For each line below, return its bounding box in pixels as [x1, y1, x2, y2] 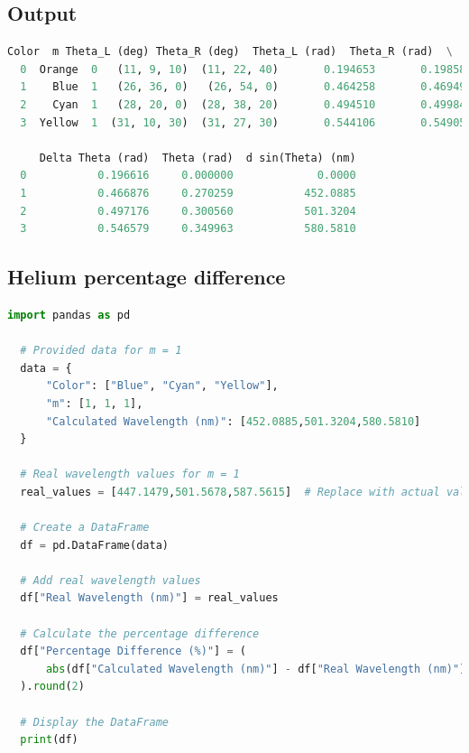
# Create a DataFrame [20, 521, 150, 535]
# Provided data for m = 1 [20, 344, 182, 358]
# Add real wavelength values [20, 573, 201, 587]
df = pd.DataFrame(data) [20, 538, 169, 552]
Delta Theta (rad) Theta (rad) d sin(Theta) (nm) [39, 151, 356, 164]
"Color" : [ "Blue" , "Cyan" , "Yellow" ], [45, 379, 279, 393]
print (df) [20, 733, 78, 747]
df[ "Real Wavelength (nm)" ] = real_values [20, 591, 279, 605]
